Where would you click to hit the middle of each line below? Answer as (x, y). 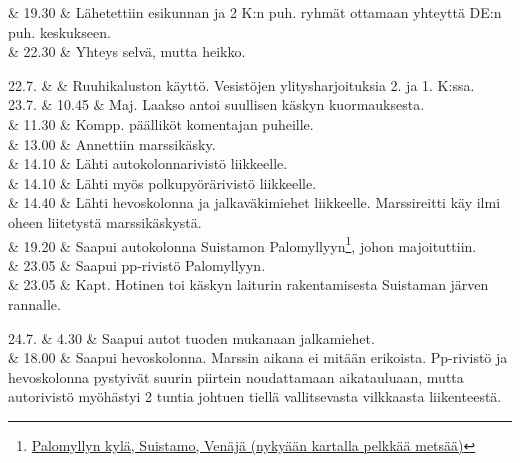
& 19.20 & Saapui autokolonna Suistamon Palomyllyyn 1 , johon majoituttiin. (242, 244)
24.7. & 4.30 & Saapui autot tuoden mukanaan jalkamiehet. (191, 337)
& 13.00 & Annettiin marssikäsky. (112, 143)
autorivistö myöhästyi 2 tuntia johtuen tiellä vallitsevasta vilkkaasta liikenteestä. (255, 396)
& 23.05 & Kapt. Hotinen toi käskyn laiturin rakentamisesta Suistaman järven (248, 284)
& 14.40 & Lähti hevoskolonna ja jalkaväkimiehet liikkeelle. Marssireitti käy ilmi (254, 202)
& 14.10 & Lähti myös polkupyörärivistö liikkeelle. (162, 182)
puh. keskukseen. (59, 31)
